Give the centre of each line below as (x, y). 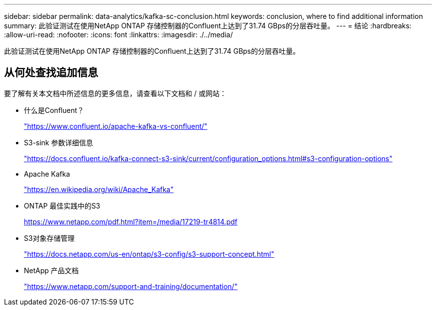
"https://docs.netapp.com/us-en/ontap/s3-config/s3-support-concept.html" (149, 254)
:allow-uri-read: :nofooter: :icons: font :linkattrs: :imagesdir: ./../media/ (118, 35)
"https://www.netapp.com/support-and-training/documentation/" (131, 286)
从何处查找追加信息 (51, 73)
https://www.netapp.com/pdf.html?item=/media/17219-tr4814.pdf (131, 221)
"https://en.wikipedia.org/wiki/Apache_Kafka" (99, 189)
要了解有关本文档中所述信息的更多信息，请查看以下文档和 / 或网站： (115, 93)
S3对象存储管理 (49, 238)
